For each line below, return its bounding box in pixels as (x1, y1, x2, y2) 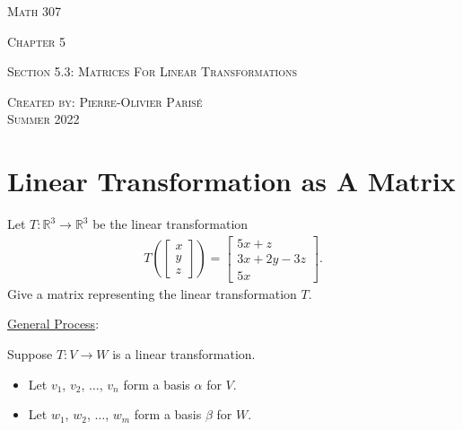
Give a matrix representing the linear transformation (7, 284, 297, 303)
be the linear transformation (92, 215, 249, 233)
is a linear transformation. (112, 345, 256, 363)
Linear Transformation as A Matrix (7, 162, 456, 199)
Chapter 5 (7, 31, 66, 50)
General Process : (7, 314, 100, 333)
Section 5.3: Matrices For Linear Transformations (7, 62, 298, 81)
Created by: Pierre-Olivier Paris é (7, 92, 203, 110)
